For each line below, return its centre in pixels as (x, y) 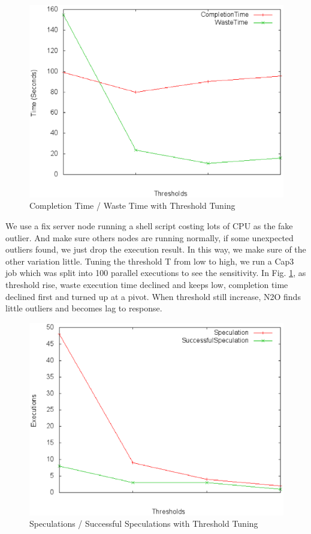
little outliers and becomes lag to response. (84, 308)
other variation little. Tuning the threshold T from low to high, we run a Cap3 (150, 261)
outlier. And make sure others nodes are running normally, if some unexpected (150, 237)
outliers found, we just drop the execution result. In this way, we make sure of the (156, 249)
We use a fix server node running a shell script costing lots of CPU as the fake (149, 226)
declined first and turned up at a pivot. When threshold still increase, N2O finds (153, 296)
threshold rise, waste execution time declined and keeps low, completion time (147, 285)
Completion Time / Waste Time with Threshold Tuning (132, 205)
